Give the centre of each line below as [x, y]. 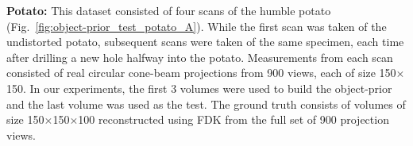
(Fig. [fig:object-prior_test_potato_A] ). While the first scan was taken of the [197, 26]
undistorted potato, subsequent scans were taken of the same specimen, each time [205, 42]
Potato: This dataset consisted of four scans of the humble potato [169, 10]
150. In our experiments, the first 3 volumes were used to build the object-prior [199, 88]
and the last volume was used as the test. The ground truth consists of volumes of [206, 104]
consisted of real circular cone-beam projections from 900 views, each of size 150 [201, 73]
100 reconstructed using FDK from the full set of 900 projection [234, 119]
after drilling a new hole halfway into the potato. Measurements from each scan [200, 57]
